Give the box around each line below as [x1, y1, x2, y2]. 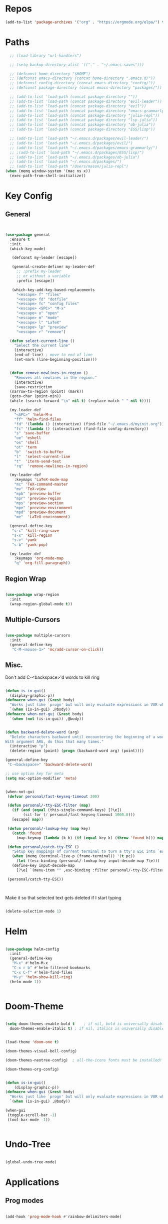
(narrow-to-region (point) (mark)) [9, 389, 84, 394]
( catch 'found [11, 831, 41, 836]
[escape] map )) [11, 817, 43, 822]
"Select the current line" [14, 343, 70, 348]
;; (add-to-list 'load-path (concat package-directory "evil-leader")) [9, 99, 162, 104]
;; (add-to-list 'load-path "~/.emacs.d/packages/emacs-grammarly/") [9, 145, 157, 150]
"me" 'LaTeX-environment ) [14, 515, 70, 520]
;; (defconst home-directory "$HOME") [9, 71, 91, 76]
